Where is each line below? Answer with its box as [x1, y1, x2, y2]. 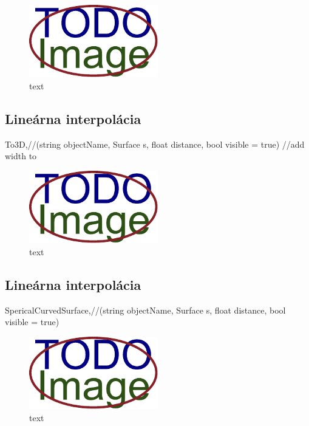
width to [5, 149, 37, 162]
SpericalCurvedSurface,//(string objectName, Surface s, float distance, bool [5, 303, 286, 316]
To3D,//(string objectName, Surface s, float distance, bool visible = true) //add [5, 137, 305, 150]
